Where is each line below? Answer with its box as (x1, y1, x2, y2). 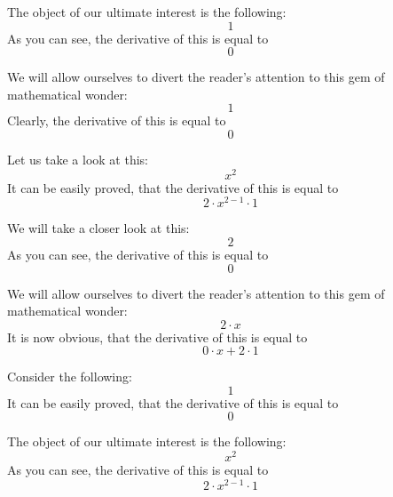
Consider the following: (7, 367, 132, 386)
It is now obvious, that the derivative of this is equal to (7, 327, 308, 346)
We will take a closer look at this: (7, 219, 190, 237)
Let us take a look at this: (7, 149, 148, 168)
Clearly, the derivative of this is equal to (7, 111, 226, 130)
